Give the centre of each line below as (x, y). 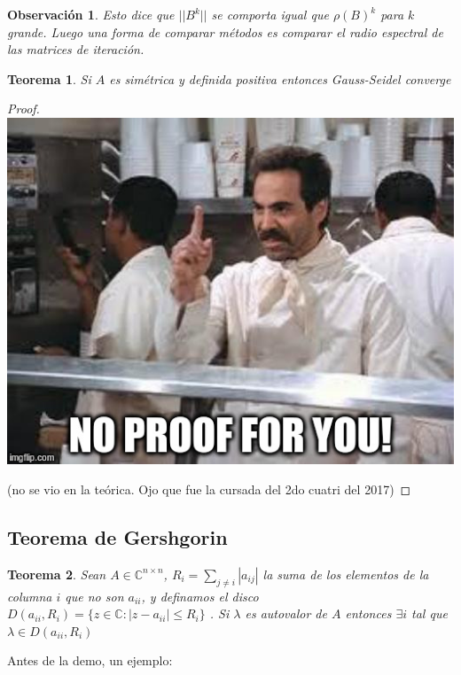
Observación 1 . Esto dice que (91, 14)
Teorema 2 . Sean (57, 574)
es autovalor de (286, 613)
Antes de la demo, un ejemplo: (90, 660)
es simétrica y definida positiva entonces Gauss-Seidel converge (280, 78)
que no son (94, 596)
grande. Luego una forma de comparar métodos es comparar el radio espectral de (225, 31)
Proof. (23, 109)
